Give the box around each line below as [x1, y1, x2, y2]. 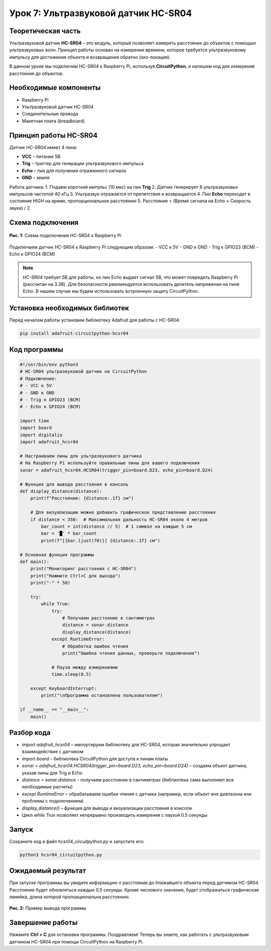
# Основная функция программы [20, 551, 94, 558]
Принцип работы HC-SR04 [9, 131, 98, 139]
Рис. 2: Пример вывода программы [9, 905, 86, 911]
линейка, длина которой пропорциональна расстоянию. [9, 894, 130, 900]
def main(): [20, 559, 50, 565]
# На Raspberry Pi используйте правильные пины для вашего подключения [20, 460, 200, 466]
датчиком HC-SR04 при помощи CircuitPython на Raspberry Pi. [9, 938, 144, 944]
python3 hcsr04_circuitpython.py [20, 852, 102, 857]
